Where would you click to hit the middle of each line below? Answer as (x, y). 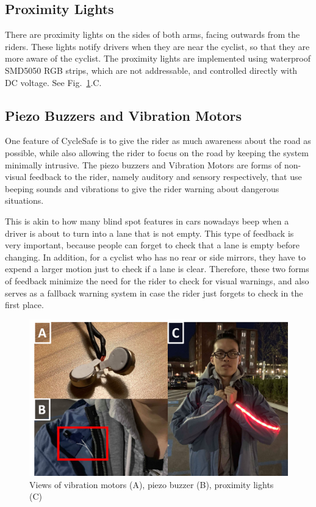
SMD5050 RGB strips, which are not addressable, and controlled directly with (151, 70)
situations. (24, 200)
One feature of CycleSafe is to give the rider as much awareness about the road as (158, 141)
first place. (24, 305)
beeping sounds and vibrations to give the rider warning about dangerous (142, 188)
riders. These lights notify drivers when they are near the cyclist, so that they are (157, 46)
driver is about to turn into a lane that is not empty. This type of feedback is (149, 233)
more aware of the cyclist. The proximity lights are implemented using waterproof (158, 58)
